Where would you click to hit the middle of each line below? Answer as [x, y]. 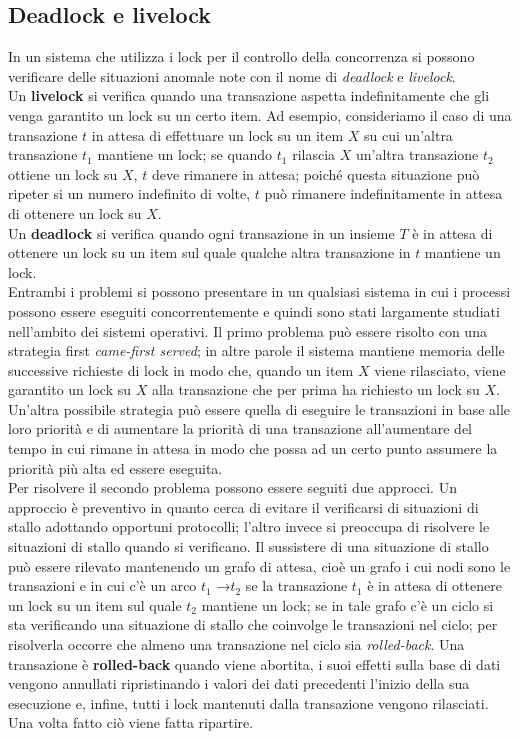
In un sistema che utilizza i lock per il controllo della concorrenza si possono [241, 56]
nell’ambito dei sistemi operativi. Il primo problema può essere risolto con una [247, 330]
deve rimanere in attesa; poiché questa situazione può [315, 173]
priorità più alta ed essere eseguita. [115, 467]
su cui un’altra [408, 134]
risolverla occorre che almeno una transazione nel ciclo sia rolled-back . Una [236, 644]
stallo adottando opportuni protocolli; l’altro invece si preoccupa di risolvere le [249, 526]
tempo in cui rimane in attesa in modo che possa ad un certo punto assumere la [253, 448]
